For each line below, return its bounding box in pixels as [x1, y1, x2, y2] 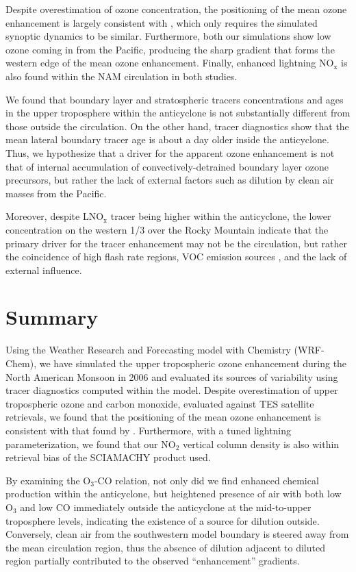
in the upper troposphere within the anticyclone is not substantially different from [5, 105, 351, 120]
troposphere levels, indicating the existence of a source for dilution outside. [5, 513, 320, 527]
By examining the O [5, 473, 91, 487]
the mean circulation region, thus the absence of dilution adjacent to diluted [5, 540, 325, 554]
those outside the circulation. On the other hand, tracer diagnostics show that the [5, 119, 349, 133]
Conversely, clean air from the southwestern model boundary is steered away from [5, 527, 349, 541]
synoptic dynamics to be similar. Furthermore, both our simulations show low [5, 29, 331, 43]
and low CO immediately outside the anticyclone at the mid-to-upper [20, 499, 311, 514]
